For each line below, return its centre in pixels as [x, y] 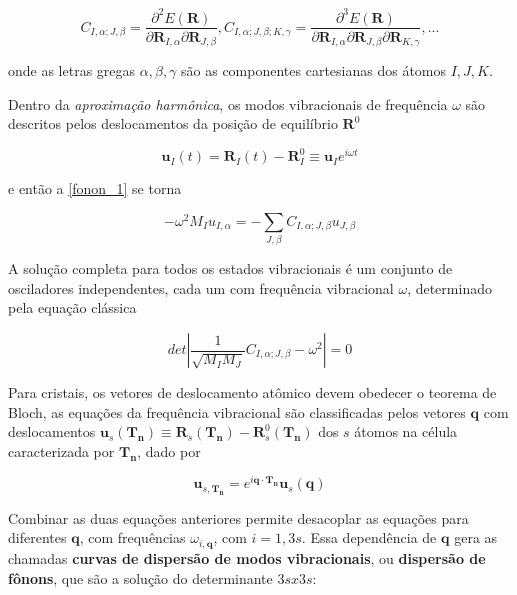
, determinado [449, 287]
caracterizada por [61, 450]
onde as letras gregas [72, 70]
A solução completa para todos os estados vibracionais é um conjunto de [230, 268]
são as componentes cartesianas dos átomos [313, 70]
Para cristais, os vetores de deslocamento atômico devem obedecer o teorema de [252, 392]
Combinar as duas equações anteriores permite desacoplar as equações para [238, 517]
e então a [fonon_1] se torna [95, 188]
